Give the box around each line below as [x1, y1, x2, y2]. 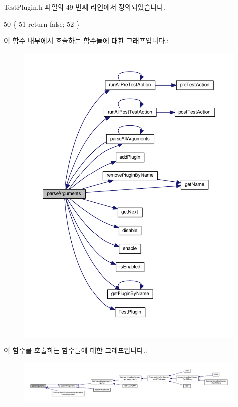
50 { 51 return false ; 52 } [4, 18, 80, 29]
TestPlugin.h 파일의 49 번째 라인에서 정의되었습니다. [4, 2, 165, 12]
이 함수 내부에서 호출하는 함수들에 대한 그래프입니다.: [4, 35, 169, 46]
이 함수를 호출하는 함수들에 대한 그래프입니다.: [4, 345, 147, 355]
